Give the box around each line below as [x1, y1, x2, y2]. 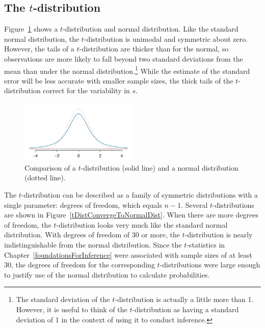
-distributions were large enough [160, 259, 260, 270]
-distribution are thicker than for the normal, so [79, 43, 229, 54]
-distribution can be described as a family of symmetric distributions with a [21, 189, 258, 200]
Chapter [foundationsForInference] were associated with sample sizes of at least [4, 249, 252, 260]
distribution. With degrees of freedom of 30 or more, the [4, 229, 180, 240]
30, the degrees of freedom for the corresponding [4, 259, 155, 270]
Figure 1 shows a [4, 23, 58, 34]
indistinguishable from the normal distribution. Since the [4, 239, 182, 250]
